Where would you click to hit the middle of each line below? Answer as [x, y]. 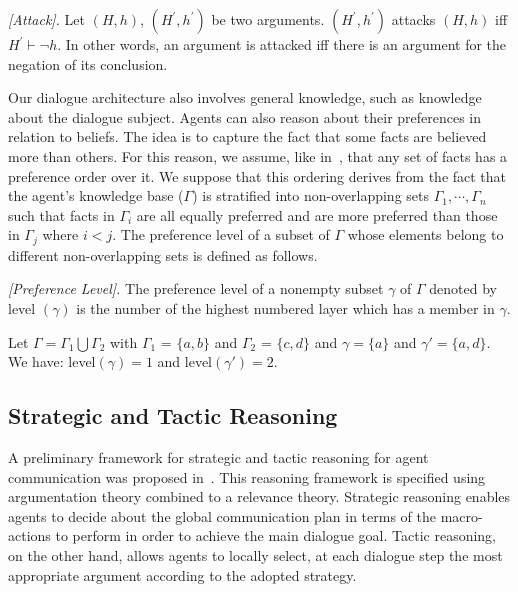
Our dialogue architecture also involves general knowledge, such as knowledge [245, 97]
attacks [413, 19]
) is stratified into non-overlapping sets [310, 195]
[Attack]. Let [47, 19]
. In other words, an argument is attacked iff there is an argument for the [282, 44]
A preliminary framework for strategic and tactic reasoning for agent [218, 456]
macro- [461, 515]
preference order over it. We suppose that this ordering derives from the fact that [257, 175]
